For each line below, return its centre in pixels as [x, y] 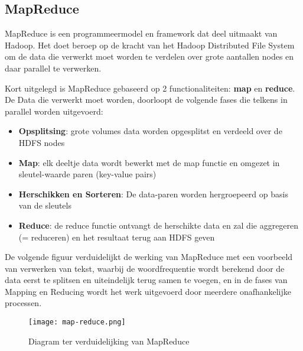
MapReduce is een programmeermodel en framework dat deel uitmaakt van [141, 33]
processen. [23, 303]
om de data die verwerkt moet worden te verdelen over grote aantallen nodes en [149, 56]
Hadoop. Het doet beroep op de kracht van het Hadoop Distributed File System [150, 45]
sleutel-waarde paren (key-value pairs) [87, 174]
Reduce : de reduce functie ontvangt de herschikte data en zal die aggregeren [159, 225]
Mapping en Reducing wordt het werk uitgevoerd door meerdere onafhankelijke [148, 291]
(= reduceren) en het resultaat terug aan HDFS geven [117, 237]
